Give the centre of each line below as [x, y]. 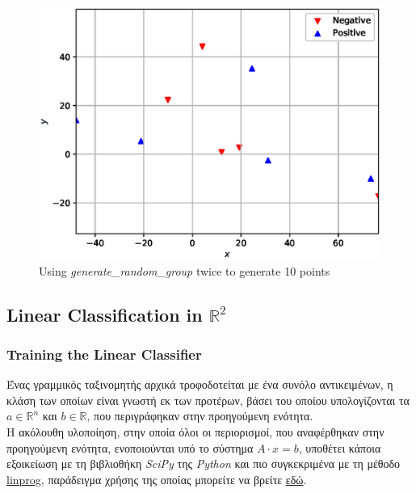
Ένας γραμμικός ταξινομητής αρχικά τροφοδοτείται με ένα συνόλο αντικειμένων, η [200, 384]
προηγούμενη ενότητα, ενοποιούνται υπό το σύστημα [130, 447]
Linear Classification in [105, 314]
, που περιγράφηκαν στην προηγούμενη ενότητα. [200, 416]
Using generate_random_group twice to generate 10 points [185, 270]
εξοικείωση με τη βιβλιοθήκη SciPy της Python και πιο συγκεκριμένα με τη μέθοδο [204, 464]
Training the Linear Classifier [104, 354]
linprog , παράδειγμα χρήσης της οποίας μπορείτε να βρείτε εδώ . [157, 479]
